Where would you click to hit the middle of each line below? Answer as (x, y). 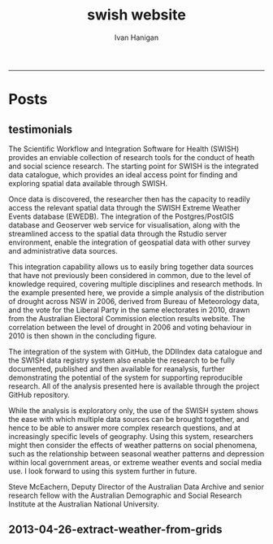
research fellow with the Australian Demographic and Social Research (125, 495)
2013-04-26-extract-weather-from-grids (115, 530)
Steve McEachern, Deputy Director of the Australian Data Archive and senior (136, 486)
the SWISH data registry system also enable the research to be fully (122, 360)
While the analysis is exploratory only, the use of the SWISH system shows (133, 410)
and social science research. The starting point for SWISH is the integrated (134, 166)
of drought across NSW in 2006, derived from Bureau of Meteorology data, (134, 301)
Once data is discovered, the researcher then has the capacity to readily (129, 199)
